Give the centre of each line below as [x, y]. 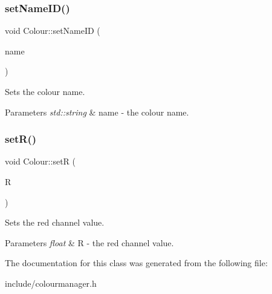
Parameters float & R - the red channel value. [89, 242]
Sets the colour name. [45, 91]
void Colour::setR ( [40, 161]
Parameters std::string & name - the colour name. [97, 112]
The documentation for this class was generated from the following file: [136, 263]
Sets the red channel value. [55, 222]
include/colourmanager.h [51, 283]
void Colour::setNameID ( [53, 31]
